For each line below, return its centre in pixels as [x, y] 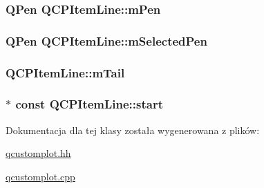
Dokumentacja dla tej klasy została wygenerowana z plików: [133, 130]
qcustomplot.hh [38, 153]
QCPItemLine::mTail [65, 72]
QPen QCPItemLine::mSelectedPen [106, 40]
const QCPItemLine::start [89, 104]
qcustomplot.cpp [40, 176]
